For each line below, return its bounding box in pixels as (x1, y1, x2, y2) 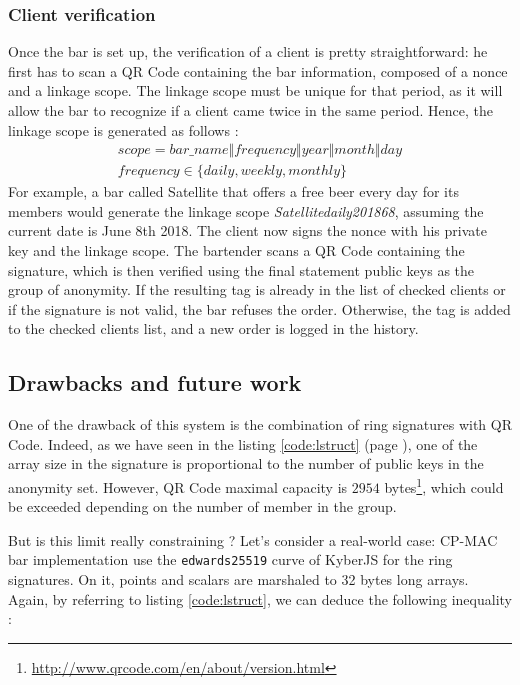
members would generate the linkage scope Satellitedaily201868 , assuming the (8, 200, 484, 221)
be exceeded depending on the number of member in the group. (8, 496, 397, 517)
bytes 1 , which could (384, 473, 504, 497)
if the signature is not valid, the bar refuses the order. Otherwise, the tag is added (8, 298, 511, 319)
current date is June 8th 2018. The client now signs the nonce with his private (8, 220, 487, 241)
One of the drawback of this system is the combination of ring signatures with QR (8, 414, 512, 435)
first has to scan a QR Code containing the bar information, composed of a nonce (8, 60, 508, 81)
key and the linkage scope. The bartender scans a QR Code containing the (8, 240, 465, 261)
